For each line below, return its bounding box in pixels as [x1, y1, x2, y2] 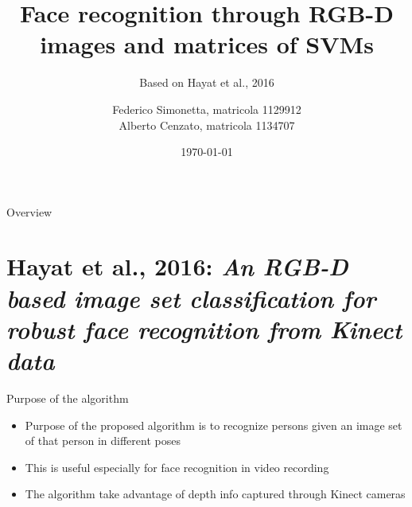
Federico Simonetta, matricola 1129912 [112, 100, 301, 117]
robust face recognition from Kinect [6, 312, 402, 345]
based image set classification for [6, 281, 376, 314]
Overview [6, 203, 52, 220]
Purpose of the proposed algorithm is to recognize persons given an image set [25, 416, 402, 433]
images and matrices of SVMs [40, 28, 374, 60]
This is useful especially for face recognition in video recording [25, 458, 329, 475]
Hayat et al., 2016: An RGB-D [6, 250, 348, 283]
